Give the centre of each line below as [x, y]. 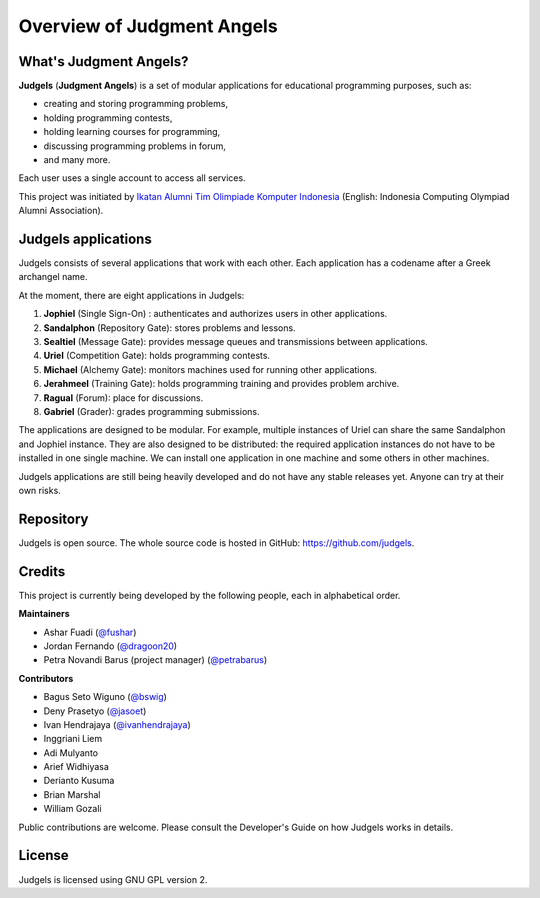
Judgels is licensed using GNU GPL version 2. [113, 879]
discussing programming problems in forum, [135, 146]
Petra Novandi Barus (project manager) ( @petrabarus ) [155, 660]
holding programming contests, [108, 117]
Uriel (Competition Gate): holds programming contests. [156, 356]
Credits [42, 571]
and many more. [77, 160]
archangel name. [53, 277]
